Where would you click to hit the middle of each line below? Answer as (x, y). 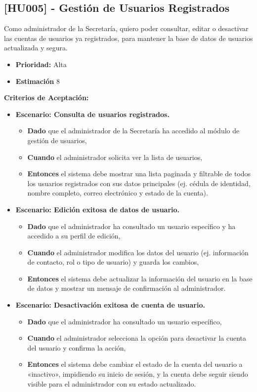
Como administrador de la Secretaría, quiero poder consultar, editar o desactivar (126, 28)
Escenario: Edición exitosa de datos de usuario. (98, 209)
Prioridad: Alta (41, 64)
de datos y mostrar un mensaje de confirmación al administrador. (127, 288)
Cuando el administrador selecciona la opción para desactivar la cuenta (137, 338)
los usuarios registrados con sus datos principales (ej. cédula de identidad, (139, 183)
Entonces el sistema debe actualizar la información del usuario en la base (140, 278)
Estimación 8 (38, 81)
